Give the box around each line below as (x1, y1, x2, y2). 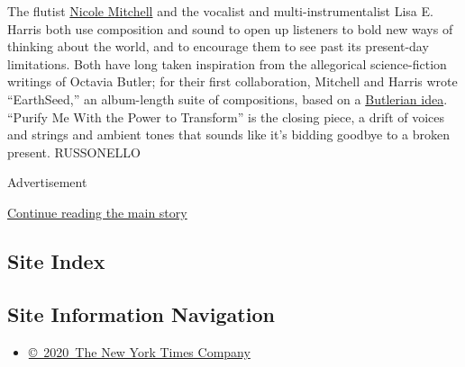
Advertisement (7, 173, 87, 192)
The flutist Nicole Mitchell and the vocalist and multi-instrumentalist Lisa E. (7, 2, 433, 20)
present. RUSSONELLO (7, 142, 141, 161)
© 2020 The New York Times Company (28, 342, 251, 361)
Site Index (7, 246, 105, 274)
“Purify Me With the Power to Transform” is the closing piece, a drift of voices (7, 107, 445, 126)
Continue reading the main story (7, 202, 187, 221)
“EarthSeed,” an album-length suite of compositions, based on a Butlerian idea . (7, 89, 448, 108)
